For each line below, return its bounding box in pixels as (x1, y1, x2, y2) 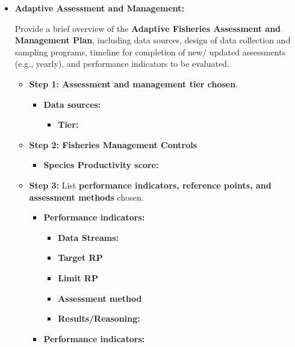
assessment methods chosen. (29, 190, 144, 203)
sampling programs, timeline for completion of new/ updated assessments (14, 45, 286, 58)
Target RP (58, 251, 103, 264)
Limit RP (58, 271, 98, 284)
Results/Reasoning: (58, 312, 140, 325)
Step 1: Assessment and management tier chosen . (29, 77, 238, 90)
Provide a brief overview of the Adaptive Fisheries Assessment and (14, 22, 281, 34)
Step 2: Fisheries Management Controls (29, 138, 197, 151)
